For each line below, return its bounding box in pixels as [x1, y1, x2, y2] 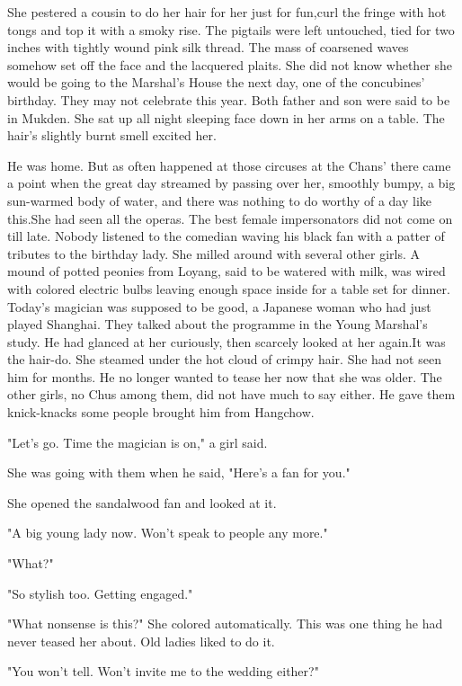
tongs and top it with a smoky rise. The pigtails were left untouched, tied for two [7, 20, 455, 39]
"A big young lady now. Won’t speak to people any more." [7, 523, 328, 542]
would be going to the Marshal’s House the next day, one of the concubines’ [7, 73, 425, 92]
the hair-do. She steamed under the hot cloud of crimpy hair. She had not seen [7, 350, 441, 369]
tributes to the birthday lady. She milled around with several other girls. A [7, 244, 421, 263]
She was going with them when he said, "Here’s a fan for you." [7, 463, 351, 482]
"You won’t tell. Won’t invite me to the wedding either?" [7, 662, 319, 681]
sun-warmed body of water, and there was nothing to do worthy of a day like [7, 191, 432, 209]
